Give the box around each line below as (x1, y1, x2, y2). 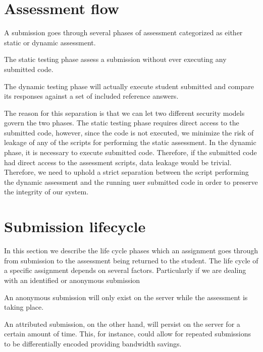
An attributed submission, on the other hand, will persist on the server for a (4, 318, 240, 329)
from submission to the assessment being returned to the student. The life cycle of (4, 255, 258, 265)
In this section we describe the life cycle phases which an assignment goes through (4, 245, 258, 256)
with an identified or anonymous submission (4, 274, 140, 285)
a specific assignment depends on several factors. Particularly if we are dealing (4, 265, 246, 275)
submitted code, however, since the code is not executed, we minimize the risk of (4, 127, 254, 137)
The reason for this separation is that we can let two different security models (4, 107, 245, 118)
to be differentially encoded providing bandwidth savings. (4, 338, 182, 348)
